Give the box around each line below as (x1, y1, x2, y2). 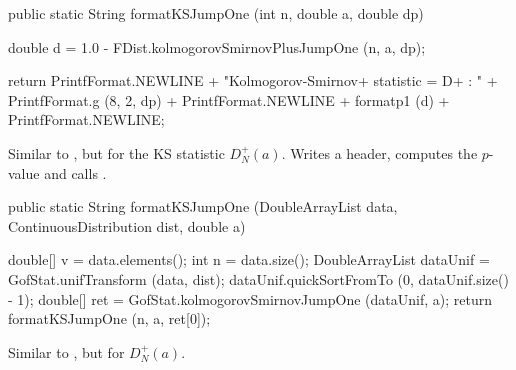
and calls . (44, 162, 107, 183)
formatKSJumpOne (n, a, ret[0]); (8, 308, 211, 329)
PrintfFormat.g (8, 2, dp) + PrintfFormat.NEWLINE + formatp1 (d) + (8, 89, 450, 110)
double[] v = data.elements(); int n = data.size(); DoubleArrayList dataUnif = (8, 249, 490, 270)
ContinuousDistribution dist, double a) (8, 215, 246, 236)
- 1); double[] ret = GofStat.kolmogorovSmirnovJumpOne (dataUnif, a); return (8, 288, 492, 309)
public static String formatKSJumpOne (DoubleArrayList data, (8, 196, 398, 217)
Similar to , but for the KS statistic (8, 142, 225, 163)
